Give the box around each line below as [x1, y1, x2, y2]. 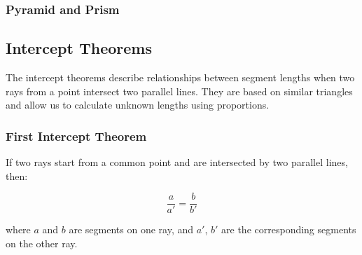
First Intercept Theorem [6, 127, 147, 144]
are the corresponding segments [221, 222, 356, 237]
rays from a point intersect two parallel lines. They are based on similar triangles [6, 83, 353, 98]
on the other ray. [6, 235, 78, 250]
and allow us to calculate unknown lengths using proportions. [6, 97, 270, 112]
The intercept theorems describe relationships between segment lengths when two [6, 70, 355, 85]
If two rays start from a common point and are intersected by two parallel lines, [6, 155, 348, 170]
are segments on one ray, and [69, 222, 194, 237]
